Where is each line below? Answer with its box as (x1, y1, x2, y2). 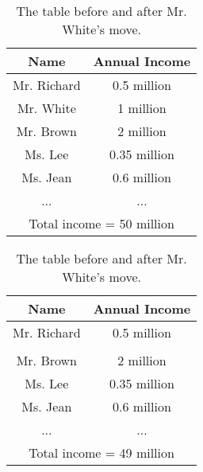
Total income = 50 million (29, 214, 174, 232)
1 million (117, 99, 167, 117)
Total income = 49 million (29, 443, 174, 462)
